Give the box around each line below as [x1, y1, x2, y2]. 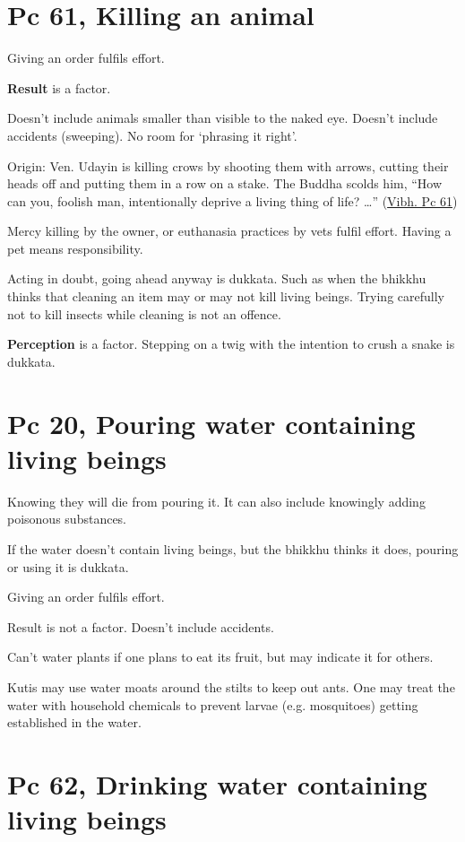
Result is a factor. [7, 78, 111, 97]
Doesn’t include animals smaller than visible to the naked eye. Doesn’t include [7, 109, 438, 127]
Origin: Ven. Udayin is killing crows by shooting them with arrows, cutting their [7, 156, 449, 175]
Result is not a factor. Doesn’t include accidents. [7, 617, 274, 636]
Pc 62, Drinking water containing [7, 765, 427, 802]
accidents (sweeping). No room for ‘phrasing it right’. [7, 126, 297, 144]
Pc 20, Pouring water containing [7, 404, 416, 441]
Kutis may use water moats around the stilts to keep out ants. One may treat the [7, 677, 455, 696]
